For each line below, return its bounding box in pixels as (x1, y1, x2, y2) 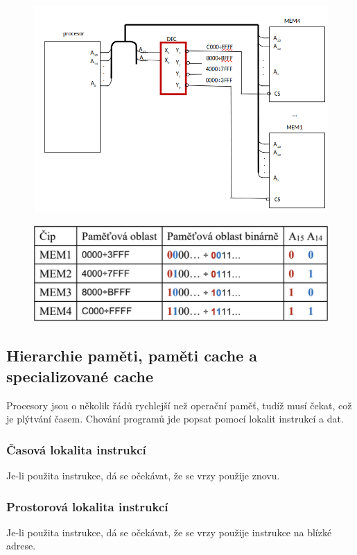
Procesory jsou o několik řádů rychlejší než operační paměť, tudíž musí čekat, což (6, 398, 352, 412)
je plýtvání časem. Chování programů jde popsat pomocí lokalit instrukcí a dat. (6, 411, 344, 426)
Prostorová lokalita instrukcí (6, 497, 168, 515)
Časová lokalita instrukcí (6, 441, 146, 458)
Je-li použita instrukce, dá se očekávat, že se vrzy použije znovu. (6, 468, 280, 482)
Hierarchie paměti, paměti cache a (6, 345, 258, 366)
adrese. (6, 538, 36, 553)
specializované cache (6, 365, 154, 386)
